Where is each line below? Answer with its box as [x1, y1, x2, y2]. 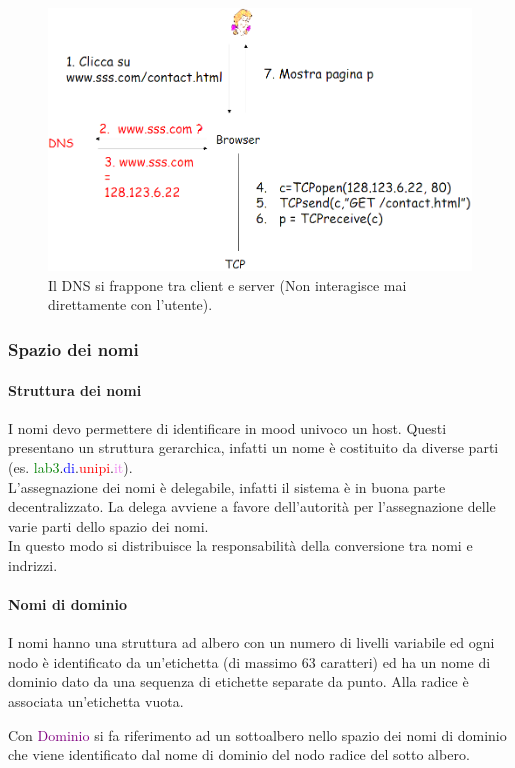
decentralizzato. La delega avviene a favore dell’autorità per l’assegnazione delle [8, 496, 496, 517]
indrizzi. [8, 554, 58, 575]
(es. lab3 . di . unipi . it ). [8, 456, 133, 477]
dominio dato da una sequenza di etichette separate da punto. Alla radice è [8, 671, 469, 692]
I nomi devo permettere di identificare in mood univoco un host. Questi [8, 417, 447, 438]
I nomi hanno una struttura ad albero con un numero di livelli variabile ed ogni [8, 632, 495, 653]
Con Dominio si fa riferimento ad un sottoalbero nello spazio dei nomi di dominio [8, 724, 507, 745]
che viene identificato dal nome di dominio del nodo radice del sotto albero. [8, 744, 470, 765]
